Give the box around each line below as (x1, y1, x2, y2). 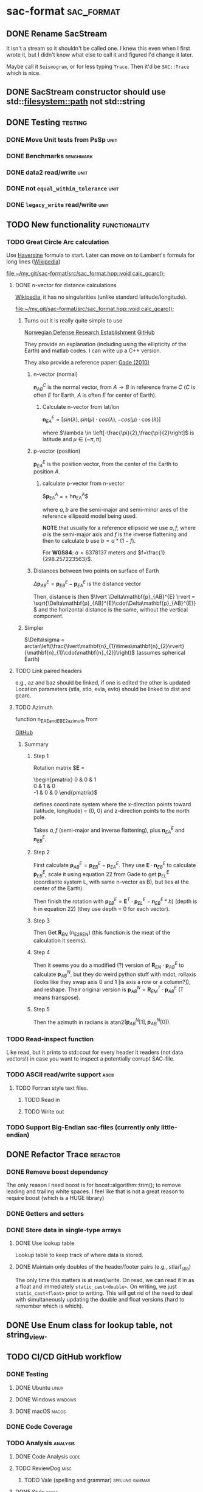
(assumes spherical (136, 649, 185, 657)
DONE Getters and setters (6, 1210, 84, 1218)
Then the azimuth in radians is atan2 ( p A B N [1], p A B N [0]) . (33, 1017, 171, 1027)
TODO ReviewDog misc (15, 1465, 72, 1472)
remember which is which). (15, 1302, 84, 1309)
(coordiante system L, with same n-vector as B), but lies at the (33, 878, 190, 885)
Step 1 (33, 753, 49, 760)
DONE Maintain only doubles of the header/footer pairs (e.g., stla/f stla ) (15, 1263, 191, 1272)
